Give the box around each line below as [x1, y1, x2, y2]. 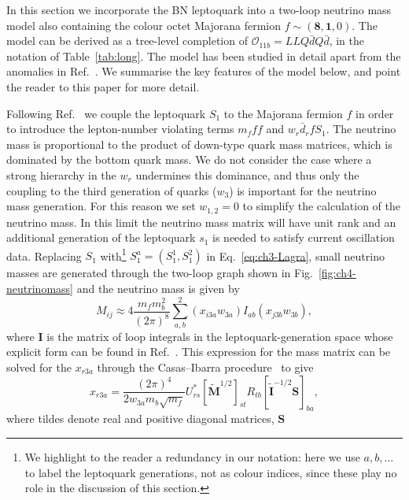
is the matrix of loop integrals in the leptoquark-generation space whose [46, 328, 393, 344]
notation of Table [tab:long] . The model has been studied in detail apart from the [6, 47, 401, 64]
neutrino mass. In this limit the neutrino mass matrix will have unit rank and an [6, 213, 396, 230]
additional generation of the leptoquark [6, 229, 196, 246]
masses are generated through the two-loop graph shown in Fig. [6, 265, 313, 281]
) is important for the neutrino [229, 182, 377, 198]
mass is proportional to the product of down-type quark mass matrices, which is [6, 135, 392, 152]
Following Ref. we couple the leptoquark [6, 105, 206, 121]
